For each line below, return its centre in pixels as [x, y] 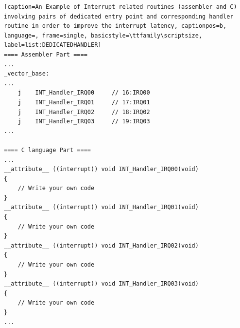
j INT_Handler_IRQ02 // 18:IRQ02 [84, 112]
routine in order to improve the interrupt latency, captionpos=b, [115, 26]
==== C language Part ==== [47, 150]
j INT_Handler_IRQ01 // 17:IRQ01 [84, 102]
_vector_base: [27, 74]
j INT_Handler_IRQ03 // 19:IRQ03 [84, 122]
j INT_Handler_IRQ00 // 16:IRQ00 [84, 93]
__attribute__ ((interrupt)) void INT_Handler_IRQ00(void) [101, 169]
